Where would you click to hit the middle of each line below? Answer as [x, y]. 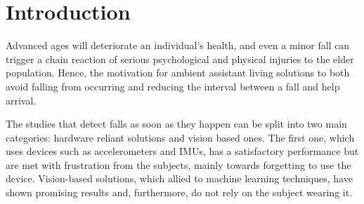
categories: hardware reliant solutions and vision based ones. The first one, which [180, 137]
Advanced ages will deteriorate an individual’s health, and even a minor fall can [178, 45]
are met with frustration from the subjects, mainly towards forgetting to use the [178, 164]
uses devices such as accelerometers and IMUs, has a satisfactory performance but [182, 151]
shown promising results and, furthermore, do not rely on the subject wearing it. [179, 192]
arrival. [21, 100]
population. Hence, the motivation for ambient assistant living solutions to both [178, 73]
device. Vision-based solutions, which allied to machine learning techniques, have [179, 178]
